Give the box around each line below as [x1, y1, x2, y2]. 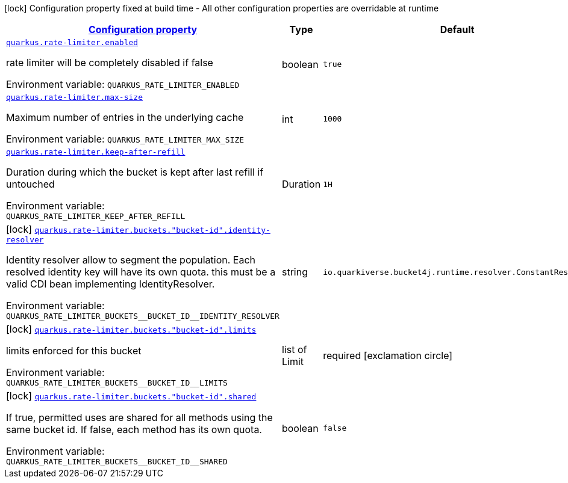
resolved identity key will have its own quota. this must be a [6, 266, 276, 278]
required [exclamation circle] [323, 349, 453, 361]
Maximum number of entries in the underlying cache [6, 111, 244, 123]
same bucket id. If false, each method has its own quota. [6, 423, 262, 435]
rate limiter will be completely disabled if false [6, 57, 213, 69]
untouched [6, 178, 55, 190]
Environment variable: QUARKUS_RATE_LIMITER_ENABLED [6, 78, 240, 90]
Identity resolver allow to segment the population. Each [6, 254, 256, 266]
